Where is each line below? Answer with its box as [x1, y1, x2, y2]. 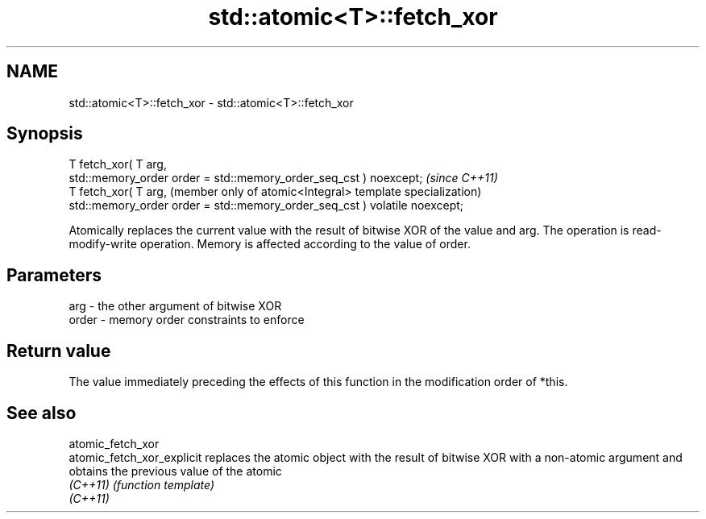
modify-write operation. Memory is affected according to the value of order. [69, 237, 471, 251]
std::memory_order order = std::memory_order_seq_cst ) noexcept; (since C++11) [69, 171, 498, 185]
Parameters [6, 264, 102, 285]
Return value [6, 340, 111, 361]
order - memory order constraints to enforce [69, 313, 305, 327]
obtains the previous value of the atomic [69, 463, 282, 478]
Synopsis [6, 123, 83, 144]
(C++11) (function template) [69, 477, 215, 492]
